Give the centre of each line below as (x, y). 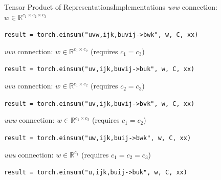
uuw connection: (29, 120)
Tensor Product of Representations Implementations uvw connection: (111, 7)
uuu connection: (29, 154)
